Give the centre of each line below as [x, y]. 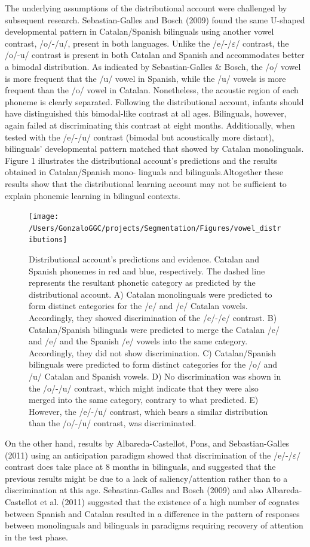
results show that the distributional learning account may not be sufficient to [146, 183]
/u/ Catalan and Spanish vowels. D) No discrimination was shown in [155, 376]
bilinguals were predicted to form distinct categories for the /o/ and [153, 364]
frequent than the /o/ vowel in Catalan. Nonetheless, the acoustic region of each [152, 90]
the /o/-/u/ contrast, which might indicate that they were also [144, 388]
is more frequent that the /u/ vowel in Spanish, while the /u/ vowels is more [145, 78]
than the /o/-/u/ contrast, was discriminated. [113, 423]
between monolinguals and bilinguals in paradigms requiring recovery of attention [154, 525]
